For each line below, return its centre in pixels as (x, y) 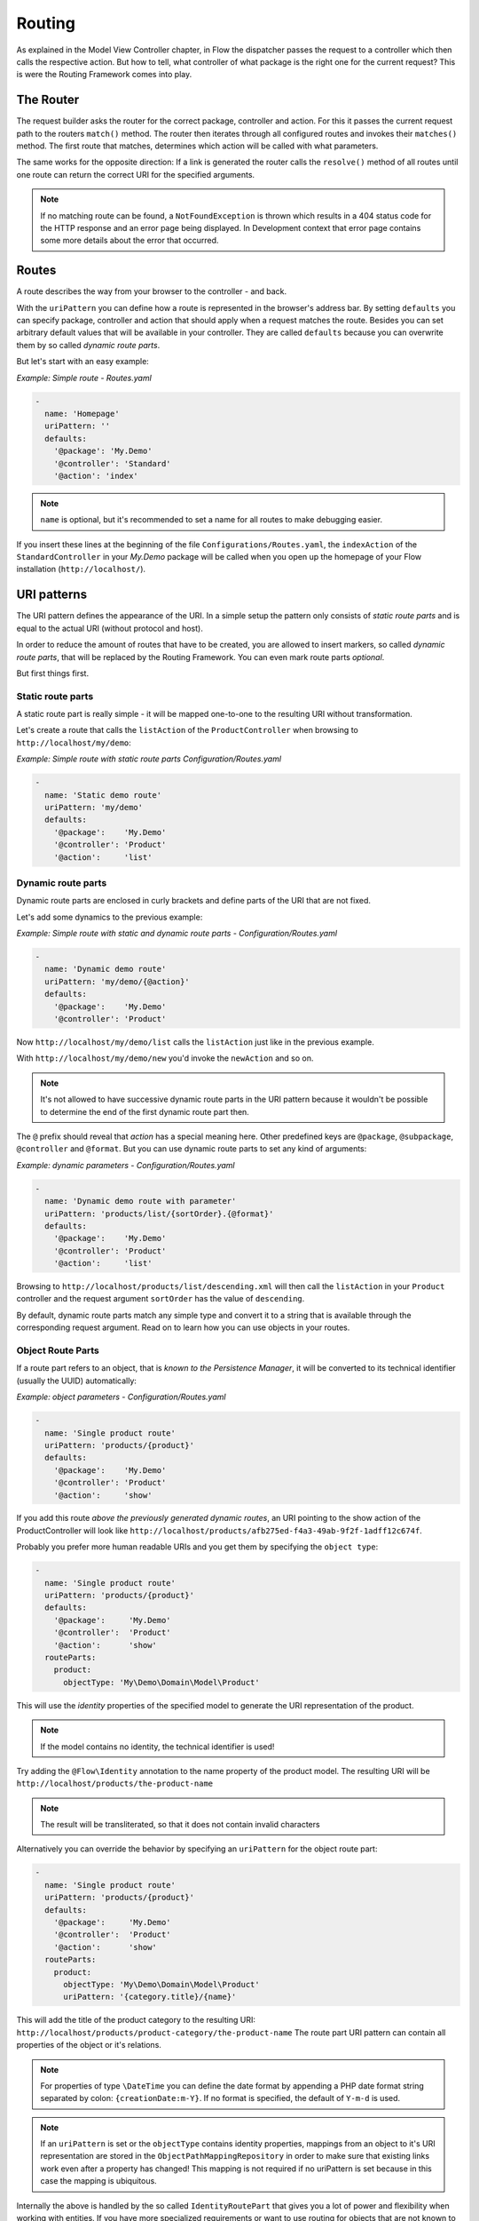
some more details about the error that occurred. (130, 241)
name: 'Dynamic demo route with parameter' (141, 1201)
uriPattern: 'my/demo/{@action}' (117, 981)
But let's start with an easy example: (83, 362)
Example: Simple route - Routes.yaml (84, 378)
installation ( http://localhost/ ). (81, 569)
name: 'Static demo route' (103, 795)
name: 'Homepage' (82, 414)
